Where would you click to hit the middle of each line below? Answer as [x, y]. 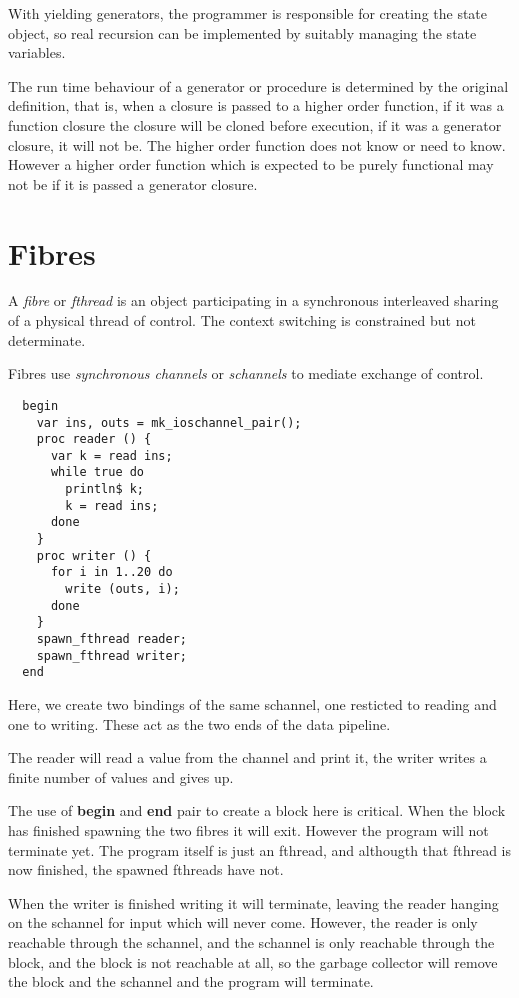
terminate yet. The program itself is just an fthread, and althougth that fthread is [259, 849]
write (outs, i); [122, 589]
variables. [37, 52]
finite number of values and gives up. [121, 776]
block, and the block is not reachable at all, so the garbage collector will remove [253, 961]
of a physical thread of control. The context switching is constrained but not [242, 320]
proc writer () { [94, 555]
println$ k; [105, 489]
